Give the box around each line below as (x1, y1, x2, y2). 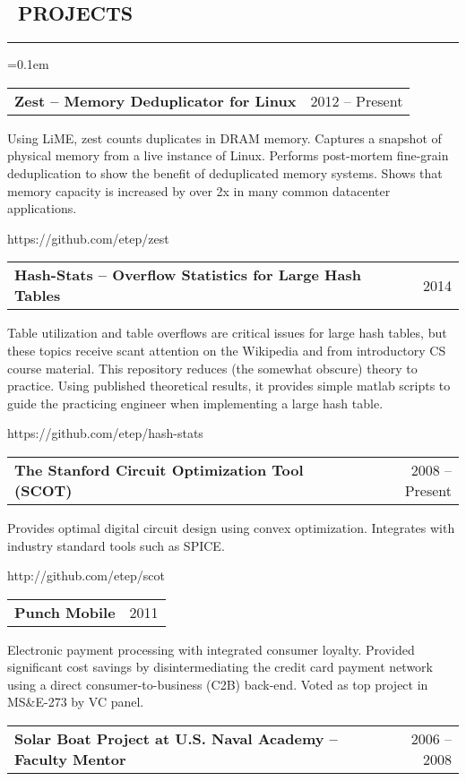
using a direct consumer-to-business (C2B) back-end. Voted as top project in (7, 674, 428, 693)
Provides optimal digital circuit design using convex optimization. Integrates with (7, 518, 455, 536)
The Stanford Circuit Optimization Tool (14, 459, 304, 480)
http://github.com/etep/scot (7, 566, 165, 585)
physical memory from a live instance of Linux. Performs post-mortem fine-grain (7, 146, 449, 165)
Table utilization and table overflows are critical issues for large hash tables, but (7, 323, 447, 342)
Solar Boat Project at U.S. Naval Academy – (14, 728, 338, 750)
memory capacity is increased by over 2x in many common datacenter (7, 181, 391, 200)
